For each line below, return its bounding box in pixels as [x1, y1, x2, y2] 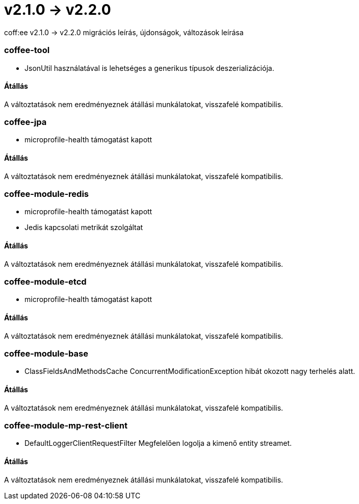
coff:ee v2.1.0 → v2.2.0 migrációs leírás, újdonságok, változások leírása [4, 28, 244, 37]
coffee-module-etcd [4, 276, 87, 287]
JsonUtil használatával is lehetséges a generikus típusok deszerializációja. [24, 63, 274, 72]
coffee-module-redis [4, 189, 89, 199]
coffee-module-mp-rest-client [4, 420, 127, 431]
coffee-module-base [4, 348, 88, 359]
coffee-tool [4, 45, 50, 56]
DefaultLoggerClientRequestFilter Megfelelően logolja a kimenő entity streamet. [24, 439, 292, 448]
